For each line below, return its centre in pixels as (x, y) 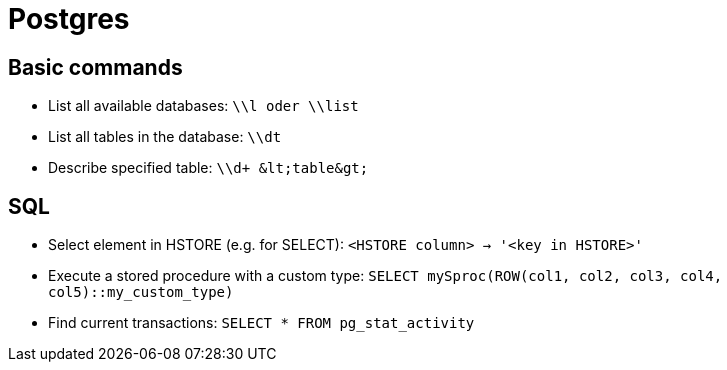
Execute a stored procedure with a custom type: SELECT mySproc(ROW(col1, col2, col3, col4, (385, 276)
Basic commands (95, 67)
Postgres (69, 19)
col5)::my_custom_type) (141, 292)
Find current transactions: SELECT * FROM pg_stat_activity (261, 323)
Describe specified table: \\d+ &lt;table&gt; (208, 168)
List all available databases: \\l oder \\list (203, 106)
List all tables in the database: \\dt (165, 137)
